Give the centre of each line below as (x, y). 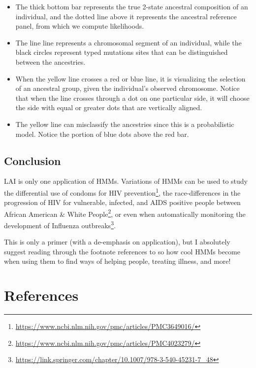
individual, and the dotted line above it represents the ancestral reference (126, 16)
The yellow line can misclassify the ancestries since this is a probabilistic (125, 124)
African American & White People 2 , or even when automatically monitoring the (125, 213)
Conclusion (32, 160)
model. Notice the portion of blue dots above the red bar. (102, 134)
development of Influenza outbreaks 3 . (60, 225)
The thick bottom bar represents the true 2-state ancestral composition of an (132, 6)
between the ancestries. (50, 61)
